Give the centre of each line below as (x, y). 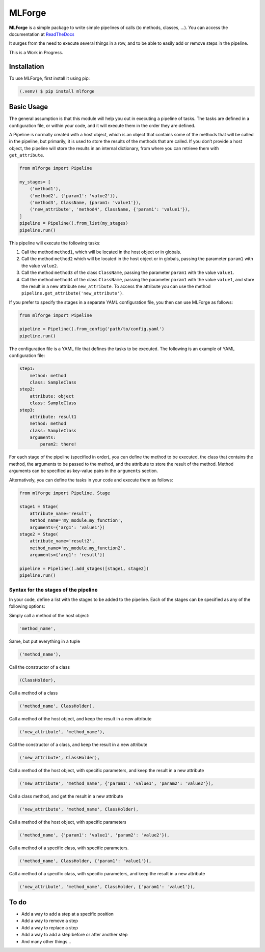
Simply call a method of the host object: (49, 615)
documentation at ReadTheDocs (42, 34)
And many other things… (46, 941)
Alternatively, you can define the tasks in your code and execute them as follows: (91, 480)
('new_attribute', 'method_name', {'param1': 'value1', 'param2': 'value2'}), (116, 783)
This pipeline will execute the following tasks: (55, 243)
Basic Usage (28, 107)
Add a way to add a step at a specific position (67, 914)
